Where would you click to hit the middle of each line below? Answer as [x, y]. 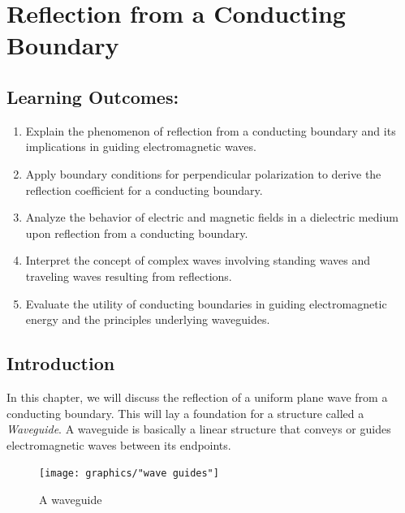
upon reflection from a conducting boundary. [137, 233]
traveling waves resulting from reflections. [129, 276]
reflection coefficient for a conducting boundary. [144, 190]
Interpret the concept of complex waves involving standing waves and [198, 260]
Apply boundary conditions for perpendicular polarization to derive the [203, 173]
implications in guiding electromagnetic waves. [141, 147]
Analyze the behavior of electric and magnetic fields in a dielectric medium [212, 217]
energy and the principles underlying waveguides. [148, 319]
